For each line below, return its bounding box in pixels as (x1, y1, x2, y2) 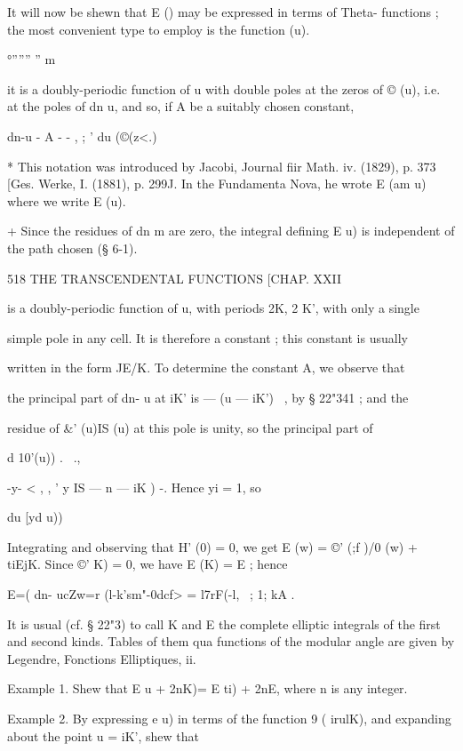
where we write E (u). (7, 191, 126, 210)
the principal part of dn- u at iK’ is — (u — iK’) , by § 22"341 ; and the (7, 387, 409, 406)
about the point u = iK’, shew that (7, 726, 199, 745)
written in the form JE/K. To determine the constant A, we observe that (7, 358, 405, 377)
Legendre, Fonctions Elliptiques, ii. (7, 649, 196, 667)
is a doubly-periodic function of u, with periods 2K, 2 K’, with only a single (7, 299, 419, 317)
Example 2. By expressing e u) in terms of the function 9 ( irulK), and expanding (7, 709, 451, 728)
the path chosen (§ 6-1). (7, 238, 138, 257)
